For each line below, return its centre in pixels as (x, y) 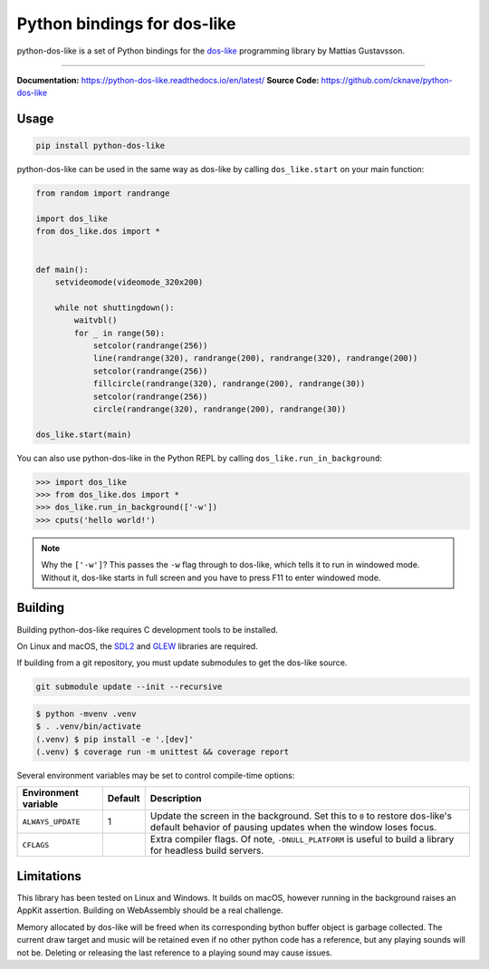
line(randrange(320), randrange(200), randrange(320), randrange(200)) (255, 359)
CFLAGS (36, 844)
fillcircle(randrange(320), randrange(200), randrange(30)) (229, 384)
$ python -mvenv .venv (86, 713)
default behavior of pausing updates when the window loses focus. (293, 828)
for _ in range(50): (120, 333)
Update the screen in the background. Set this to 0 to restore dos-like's (301, 816)
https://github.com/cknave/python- (387, 80)
